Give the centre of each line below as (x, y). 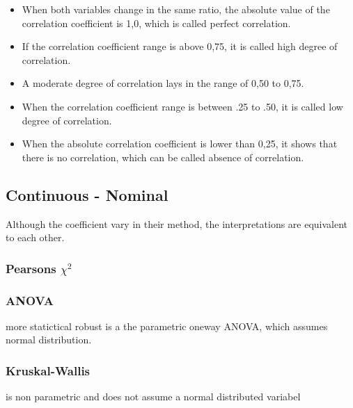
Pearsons (31, 268)
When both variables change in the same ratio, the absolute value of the (176, 9)
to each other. (35, 237)
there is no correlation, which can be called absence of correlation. (163, 157)
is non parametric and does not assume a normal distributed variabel (153, 397)
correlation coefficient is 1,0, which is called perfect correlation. (156, 23)
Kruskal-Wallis (48, 370)
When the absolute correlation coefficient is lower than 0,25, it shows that (180, 144)
